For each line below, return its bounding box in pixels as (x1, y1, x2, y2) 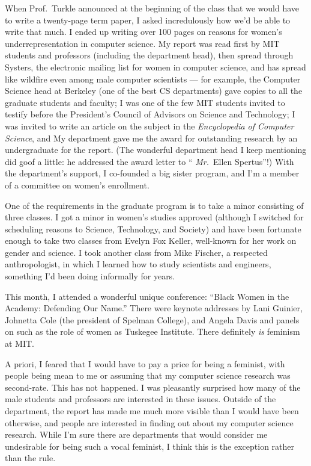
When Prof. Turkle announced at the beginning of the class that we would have (5, 2, 300, 14)
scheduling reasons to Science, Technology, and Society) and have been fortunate (5, 222, 301, 235)
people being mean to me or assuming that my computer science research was (5, 369, 291, 382)
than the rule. (5, 452, 56, 464)
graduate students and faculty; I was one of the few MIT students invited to (5, 96, 285, 108)
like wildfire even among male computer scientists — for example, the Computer (5, 72, 301, 85)
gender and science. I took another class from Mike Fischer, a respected (5, 246, 268, 258)
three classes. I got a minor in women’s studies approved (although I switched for (5, 211, 304, 223)
